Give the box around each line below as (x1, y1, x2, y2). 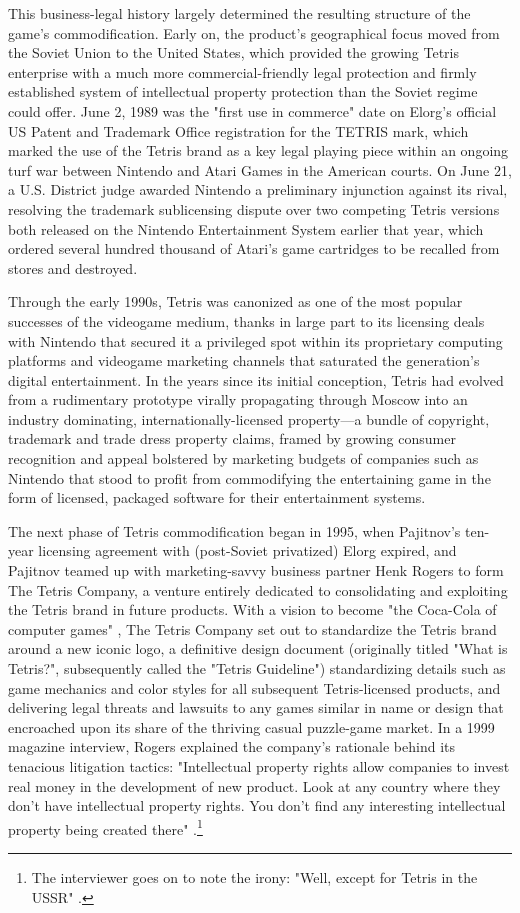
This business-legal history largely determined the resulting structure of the (8, 3, 471, 23)
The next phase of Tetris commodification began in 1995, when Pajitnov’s (8, 520, 461, 541)
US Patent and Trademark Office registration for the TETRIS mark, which (8, 120, 469, 141)
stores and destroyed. (8, 257, 138, 278)
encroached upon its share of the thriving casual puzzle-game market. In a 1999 (8, 716, 495, 737)
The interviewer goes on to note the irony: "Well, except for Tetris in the (31, 867, 478, 887)
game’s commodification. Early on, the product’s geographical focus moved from (8, 22, 500, 43)
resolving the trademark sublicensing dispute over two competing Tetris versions (8, 198, 500, 219)
